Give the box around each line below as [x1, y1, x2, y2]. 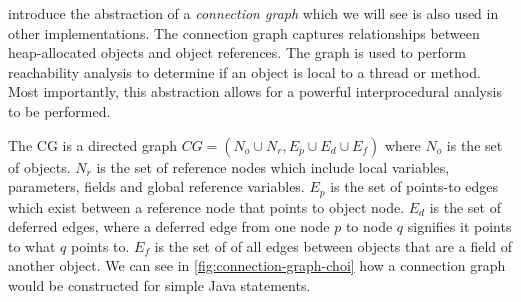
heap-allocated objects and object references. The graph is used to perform [8, 42, 466, 63]
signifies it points [407, 216, 512, 237]
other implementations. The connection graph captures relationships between [8, 22, 480, 43]
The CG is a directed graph [8, 134, 178, 155]
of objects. [8, 156, 71, 177]
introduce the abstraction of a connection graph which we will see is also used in [8, 3, 499, 23]
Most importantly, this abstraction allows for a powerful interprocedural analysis [8, 81, 502, 102]
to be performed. [8, 100, 111, 121]
